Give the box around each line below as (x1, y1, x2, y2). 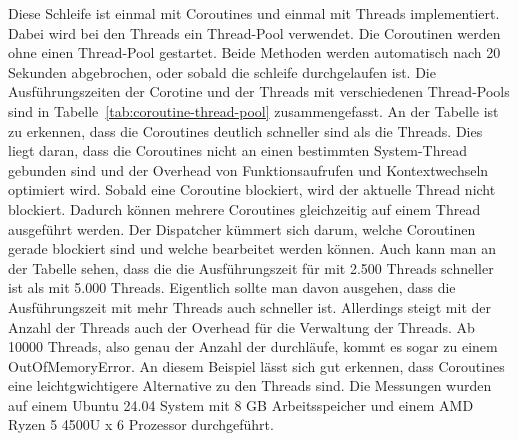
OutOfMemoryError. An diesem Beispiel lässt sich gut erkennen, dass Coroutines (8, 355, 505, 376)
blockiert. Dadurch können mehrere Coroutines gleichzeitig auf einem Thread (8, 198, 481, 219)
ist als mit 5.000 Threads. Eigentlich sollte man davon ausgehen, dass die (8, 277, 456, 298)
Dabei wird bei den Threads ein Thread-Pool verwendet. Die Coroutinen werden (8, 22, 501, 43)
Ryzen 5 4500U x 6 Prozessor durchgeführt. (8, 414, 274, 435)
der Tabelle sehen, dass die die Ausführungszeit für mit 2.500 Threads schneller (8, 257, 494, 278)
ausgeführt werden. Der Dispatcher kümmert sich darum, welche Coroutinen (8, 218, 476, 239)
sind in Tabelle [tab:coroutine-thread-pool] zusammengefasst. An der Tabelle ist (8, 100, 499, 121)
